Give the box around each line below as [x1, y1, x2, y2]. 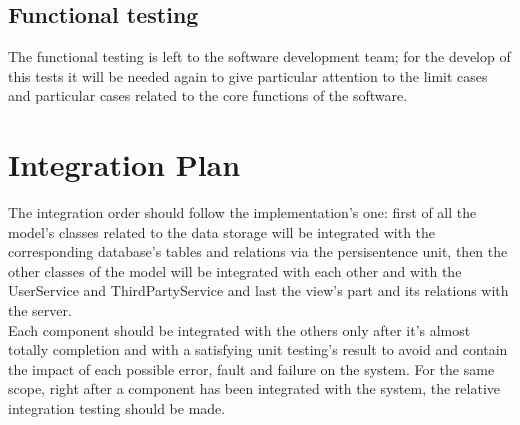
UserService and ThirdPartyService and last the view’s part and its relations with [8, 280, 509, 301]
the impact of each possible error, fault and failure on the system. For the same [8, 358, 495, 379]
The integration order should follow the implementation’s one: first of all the [8, 202, 477, 223]
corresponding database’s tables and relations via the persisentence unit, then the [8, 241, 508, 262]
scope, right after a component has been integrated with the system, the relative [8, 378, 500, 399]
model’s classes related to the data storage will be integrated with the [8, 221, 436, 242]
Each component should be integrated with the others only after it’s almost [8, 319, 471, 340]
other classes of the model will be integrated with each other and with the [8, 260, 462, 281]
